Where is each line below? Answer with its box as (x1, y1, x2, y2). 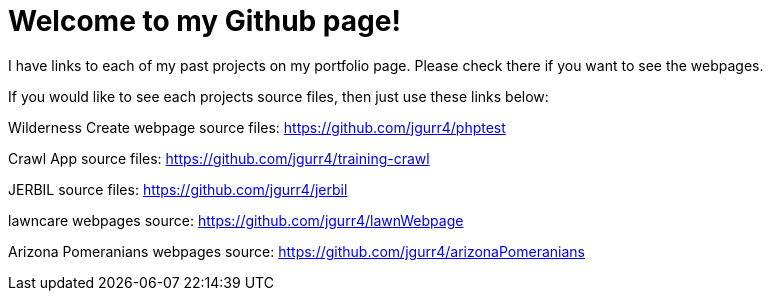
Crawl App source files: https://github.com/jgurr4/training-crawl (8, 149, 430, 167)
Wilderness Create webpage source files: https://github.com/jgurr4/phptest (8, 118, 506, 136)
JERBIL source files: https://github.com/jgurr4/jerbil (8, 180, 348, 198)
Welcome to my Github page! (8, 4, 401, 38)
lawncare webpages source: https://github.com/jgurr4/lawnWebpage (8, 211, 464, 229)
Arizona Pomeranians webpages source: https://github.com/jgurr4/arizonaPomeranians (8, 242, 585, 260)
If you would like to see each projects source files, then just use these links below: (8, 87, 549, 105)
